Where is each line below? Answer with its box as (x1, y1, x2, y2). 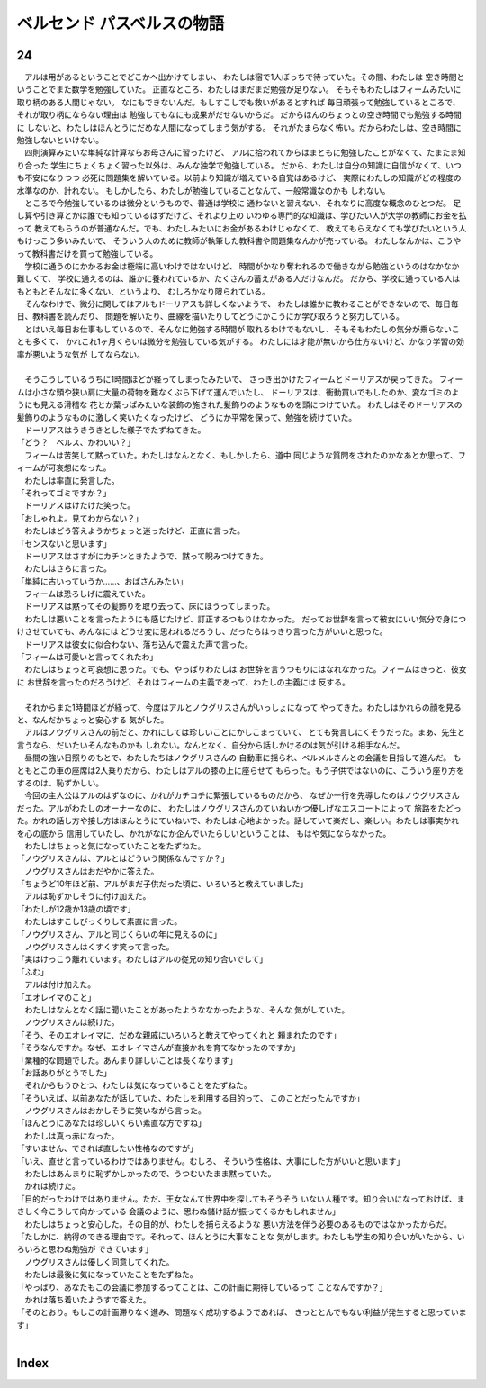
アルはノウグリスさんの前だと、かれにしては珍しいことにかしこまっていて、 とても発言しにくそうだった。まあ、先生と (23, 727, 465, 738)
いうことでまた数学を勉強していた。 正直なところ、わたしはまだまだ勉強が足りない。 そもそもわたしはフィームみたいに (16, 84, 462, 95)
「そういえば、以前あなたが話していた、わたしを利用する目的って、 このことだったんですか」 (16, 1093, 364, 1103)
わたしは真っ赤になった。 (23, 1130, 120, 1141)
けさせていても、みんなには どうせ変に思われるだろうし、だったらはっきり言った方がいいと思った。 (16, 626, 388, 637)
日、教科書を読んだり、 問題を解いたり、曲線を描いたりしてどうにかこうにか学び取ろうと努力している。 (16, 311, 404, 322)
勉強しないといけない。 (16, 135, 103, 146)
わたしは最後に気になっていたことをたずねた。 (23, 1269, 198, 1280)
